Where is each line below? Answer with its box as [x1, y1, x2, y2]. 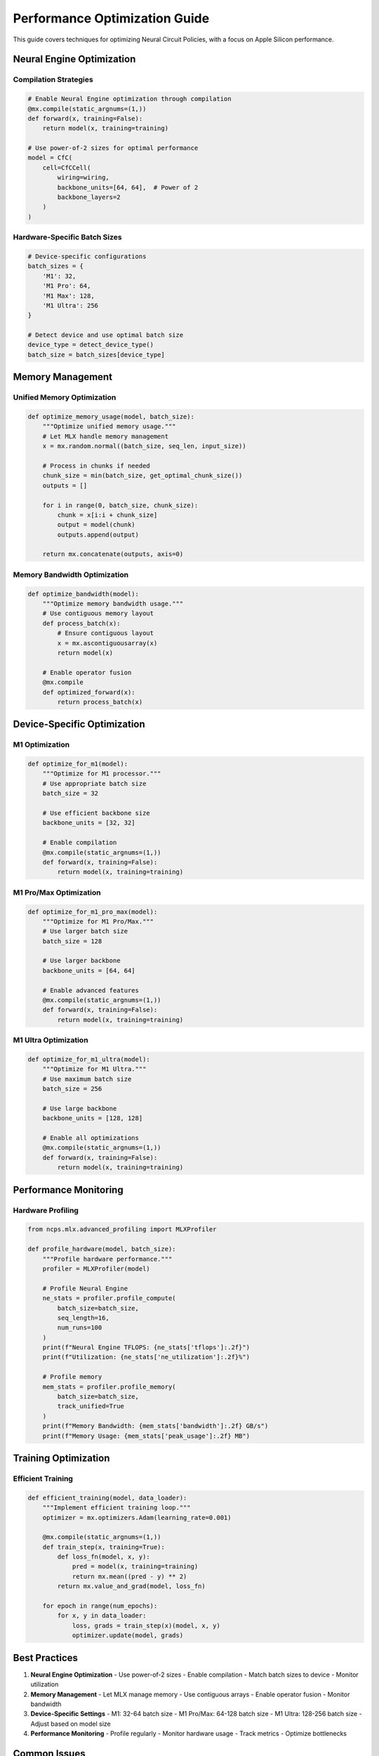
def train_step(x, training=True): [42, 1542, 165, 1551]
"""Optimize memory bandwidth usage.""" [42, 600, 184, 608]
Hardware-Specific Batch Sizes [13, 232, 122, 242]
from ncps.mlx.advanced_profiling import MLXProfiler [27, 1226, 217, 1233]
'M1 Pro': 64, [42, 282, 91, 290]
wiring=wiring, [57, 173, 110, 182]
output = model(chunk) [57, 520, 136, 529]
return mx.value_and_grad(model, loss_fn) [57, 1583, 206, 1590]
